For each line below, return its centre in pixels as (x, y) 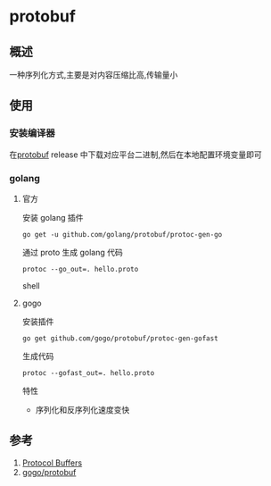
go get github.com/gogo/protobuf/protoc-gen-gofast (120, 338)
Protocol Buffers (52, 463)
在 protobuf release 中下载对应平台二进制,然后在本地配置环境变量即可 (136, 155)
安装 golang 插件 (53, 217)
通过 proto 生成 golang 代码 (72, 252)
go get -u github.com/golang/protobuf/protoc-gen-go (122, 234)
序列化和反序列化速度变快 (82, 409)
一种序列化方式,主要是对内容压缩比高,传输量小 (94, 75)
